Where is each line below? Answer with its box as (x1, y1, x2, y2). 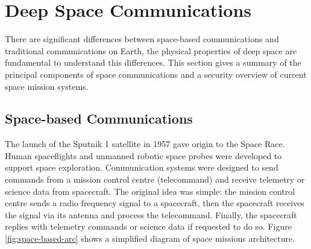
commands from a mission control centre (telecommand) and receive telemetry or (5, 173, 305, 186)
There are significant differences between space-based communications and (5, 33, 279, 45)
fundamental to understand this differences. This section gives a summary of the (5, 56, 301, 69)
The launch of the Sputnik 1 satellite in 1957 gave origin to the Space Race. (5, 137, 285, 150)
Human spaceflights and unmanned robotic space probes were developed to (5, 149, 282, 162)
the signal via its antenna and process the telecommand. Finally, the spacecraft (5, 208, 297, 221)
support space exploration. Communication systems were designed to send (5, 161, 278, 174)
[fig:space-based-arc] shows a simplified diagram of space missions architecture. (5, 232, 295, 245)
